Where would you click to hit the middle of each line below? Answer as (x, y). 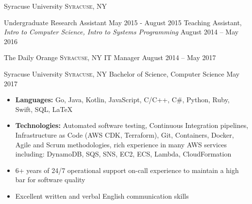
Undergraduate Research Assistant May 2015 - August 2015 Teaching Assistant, (123, 22)
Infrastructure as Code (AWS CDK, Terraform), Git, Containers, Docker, (125, 134)
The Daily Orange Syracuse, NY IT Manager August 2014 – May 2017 (110, 57)
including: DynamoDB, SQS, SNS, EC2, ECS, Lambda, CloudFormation (123, 154)
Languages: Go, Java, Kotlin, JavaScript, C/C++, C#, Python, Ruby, (122, 100)
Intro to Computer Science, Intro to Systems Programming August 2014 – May (121, 32)
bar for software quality (50, 180)
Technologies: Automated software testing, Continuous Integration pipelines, (132, 125)
